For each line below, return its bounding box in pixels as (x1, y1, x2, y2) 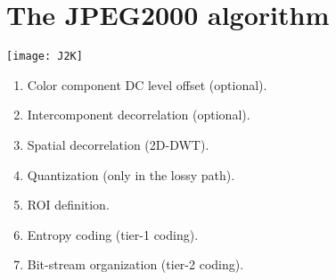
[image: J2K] (6, 50, 83, 63)
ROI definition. (27, 195, 110, 214)
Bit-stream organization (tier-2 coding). (27, 255, 244, 274)
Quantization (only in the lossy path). (27, 165, 235, 184)
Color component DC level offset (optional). (27, 75, 267, 94)
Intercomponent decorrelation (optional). (27, 105, 250, 124)
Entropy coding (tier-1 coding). (27, 225, 199, 243)
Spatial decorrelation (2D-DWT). (27, 135, 209, 153)
